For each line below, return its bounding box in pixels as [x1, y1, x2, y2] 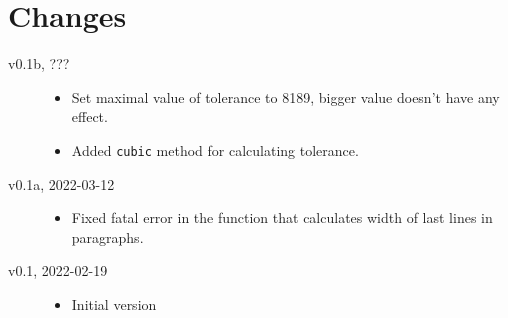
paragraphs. [71, 226, 144, 247]
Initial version [71, 293, 157, 314]
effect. [71, 106, 108, 127]
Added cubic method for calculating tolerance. [71, 139, 359, 160]
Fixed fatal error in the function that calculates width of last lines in [71, 207, 493, 228]
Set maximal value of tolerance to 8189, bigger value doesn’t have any [71, 86, 500, 107]
